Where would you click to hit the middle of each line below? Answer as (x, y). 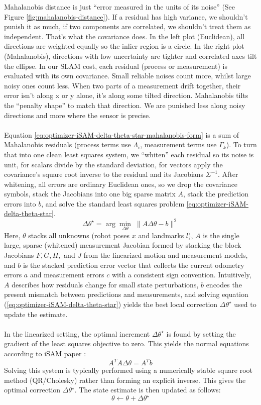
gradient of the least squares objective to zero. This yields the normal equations (126, 343)
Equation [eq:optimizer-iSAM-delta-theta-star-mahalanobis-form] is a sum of (122, 134)
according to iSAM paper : (45, 353)
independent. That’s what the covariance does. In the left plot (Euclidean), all (124, 36)
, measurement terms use (178, 144)
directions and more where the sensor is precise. (78, 115)
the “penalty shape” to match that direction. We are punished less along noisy (125, 105)
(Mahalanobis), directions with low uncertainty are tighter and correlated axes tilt (130, 56)
